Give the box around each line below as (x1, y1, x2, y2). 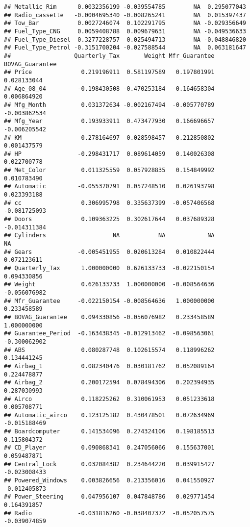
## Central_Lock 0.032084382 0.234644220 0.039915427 (4, 460, 215, 468)
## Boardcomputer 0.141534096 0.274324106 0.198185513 (4, 428, 215, 435)
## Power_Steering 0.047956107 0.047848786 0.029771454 (4, 493, 215, 501)
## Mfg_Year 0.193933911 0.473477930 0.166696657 (4, 118, 215, 125)
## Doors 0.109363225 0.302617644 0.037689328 (4, 216, 215, 223)
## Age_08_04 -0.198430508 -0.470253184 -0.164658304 (4, 85, 215, 92)
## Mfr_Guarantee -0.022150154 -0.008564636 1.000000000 (4, 297, 215, 304)
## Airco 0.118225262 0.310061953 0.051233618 (4, 395, 215, 402)
